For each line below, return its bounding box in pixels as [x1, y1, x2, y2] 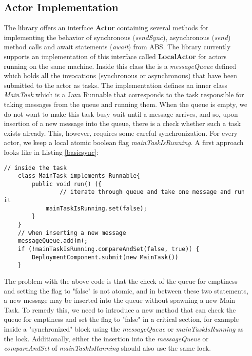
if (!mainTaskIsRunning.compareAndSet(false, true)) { [18, 246, 199, 253]
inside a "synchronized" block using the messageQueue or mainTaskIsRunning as [4, 324, 244, 334]
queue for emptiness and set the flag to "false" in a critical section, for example [4, 314, 239, 324]
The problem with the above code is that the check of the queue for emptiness [4, 276, 237, 286]
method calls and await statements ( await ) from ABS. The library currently [4, 42, 231, 52]
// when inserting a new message [18, 229, 126, 236]
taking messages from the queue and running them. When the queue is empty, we [4, 99, 248, 109]
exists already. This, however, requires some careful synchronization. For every [4, 127, 238, 138]
